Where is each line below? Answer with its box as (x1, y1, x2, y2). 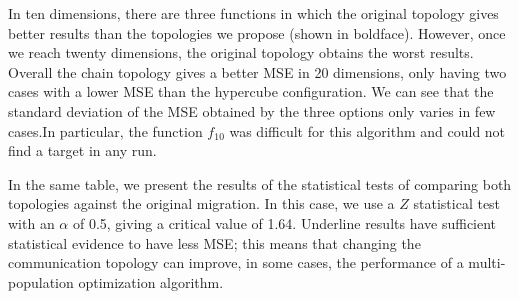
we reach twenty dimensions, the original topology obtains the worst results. (8, 42, 474, 63)
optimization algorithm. (78, 271, 224, 292)
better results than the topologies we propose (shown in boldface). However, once (8, 22, 506, 43)
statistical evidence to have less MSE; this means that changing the (8, 232, 421, 253)
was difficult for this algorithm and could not (229, 120, 506, 141)
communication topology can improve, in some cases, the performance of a (8, 252, 464, 273)
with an (8, 212, 55, 233)
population (8, 271, 74, 292)
